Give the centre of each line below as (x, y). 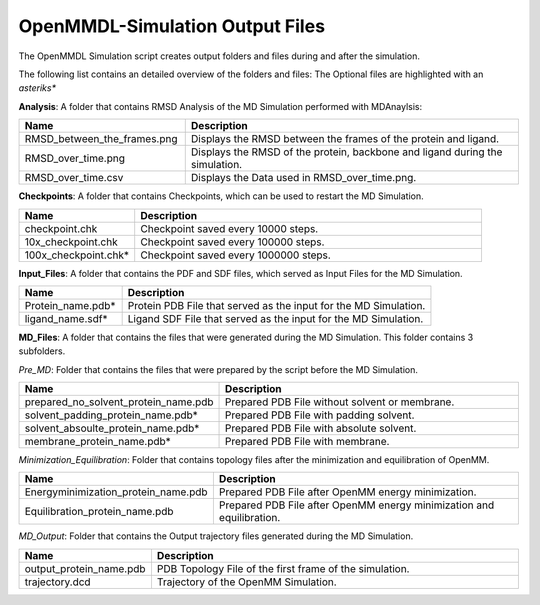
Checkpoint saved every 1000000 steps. (236, 255)
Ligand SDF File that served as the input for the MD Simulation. (275, 318)
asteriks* (37, 88)
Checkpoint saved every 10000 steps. (229, 228)
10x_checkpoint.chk (71, 242)
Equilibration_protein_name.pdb (99, 512)
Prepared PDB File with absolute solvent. (321, 428)
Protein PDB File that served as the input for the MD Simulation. (276, 305)
